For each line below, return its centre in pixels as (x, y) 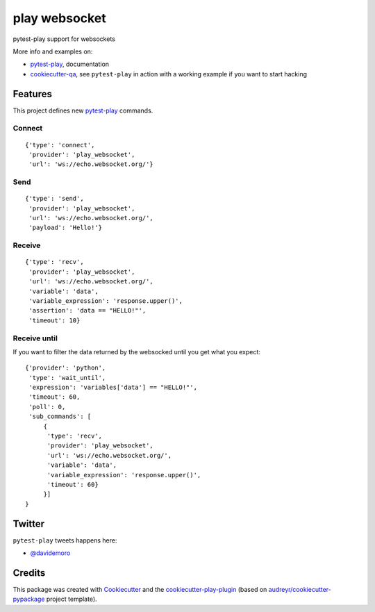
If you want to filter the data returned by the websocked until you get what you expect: (136, 352)
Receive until (35, 338)
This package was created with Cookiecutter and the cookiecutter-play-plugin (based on (140, 589)
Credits (29, 573)
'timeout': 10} (55, 320)
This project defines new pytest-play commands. (83, 110)
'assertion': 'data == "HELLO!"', (87, 311)
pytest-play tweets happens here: (65, 540)
